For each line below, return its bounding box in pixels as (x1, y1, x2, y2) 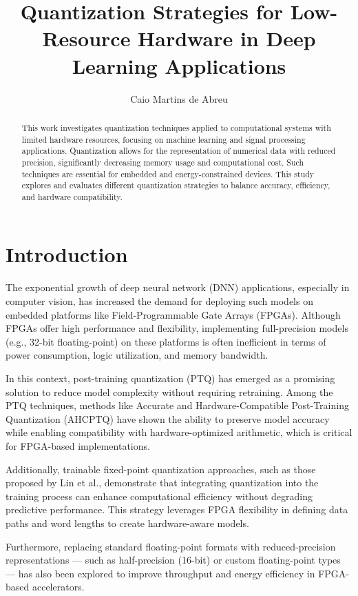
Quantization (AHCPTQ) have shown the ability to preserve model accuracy (6, 411, 330, 426)
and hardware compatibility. (21, 190, 123, 202)
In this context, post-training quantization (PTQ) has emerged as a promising (6, 370, 335, 385)
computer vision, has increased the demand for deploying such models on (6, 294, 313, 308)
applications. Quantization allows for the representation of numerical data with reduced (21, 145, 336, 157)
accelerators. (32, 579, 85, 594)
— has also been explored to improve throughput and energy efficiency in (6, 566, 315, 580)
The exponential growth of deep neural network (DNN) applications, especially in (6, 280, 350, 295)
